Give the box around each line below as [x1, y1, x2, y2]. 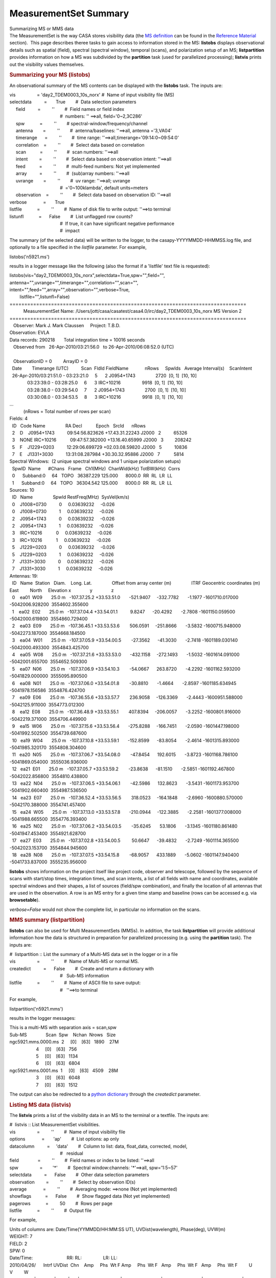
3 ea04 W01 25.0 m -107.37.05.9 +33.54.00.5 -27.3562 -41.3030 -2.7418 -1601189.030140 [12, 637, 238, 644]
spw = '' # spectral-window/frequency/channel [15, 120, 148, 126]
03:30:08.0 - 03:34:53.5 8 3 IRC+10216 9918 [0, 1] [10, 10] [27, 394, 183, 400]
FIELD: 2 [9, 1240, 28, 1247]
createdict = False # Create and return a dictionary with [9, 965, 154, 971]
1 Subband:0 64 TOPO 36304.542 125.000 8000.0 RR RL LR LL [12, 480, 172, 486]
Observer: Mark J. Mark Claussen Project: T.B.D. [13, 323, 121, 329]
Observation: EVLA [9, 330, 50, 336]
